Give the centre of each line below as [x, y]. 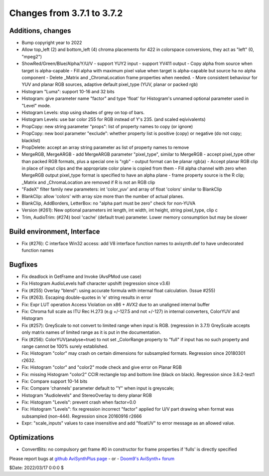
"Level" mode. [36, 105]
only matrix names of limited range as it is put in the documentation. [91, 332]
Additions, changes [40, 31]
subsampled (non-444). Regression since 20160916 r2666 [82, 416]
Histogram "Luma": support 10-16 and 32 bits [68, 91]
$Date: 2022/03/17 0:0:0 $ [37, 468]
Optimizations [32, 437]
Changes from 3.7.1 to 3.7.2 [66, 13]
